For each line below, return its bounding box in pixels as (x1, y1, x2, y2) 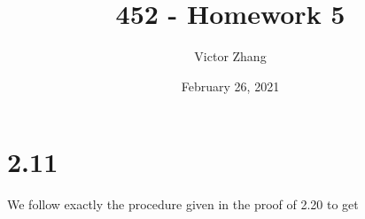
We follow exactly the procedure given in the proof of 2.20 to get (7, 195, 359, 214)
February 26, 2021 (181, 76, 280, 95)
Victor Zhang (194, 47, 267, 66)
